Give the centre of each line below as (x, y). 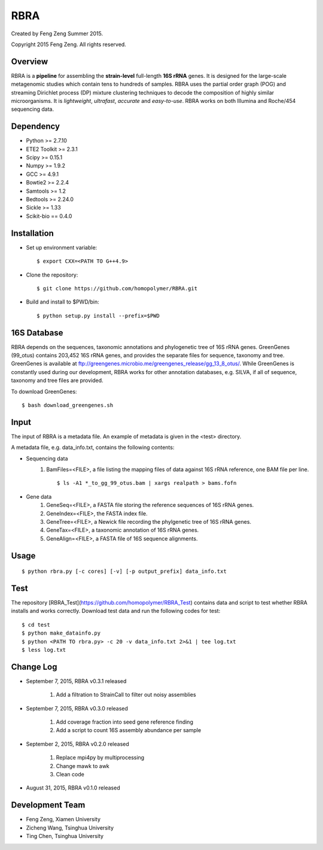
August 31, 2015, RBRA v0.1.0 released (73, 788)
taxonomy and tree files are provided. (57, 381)
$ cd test (36, 625)
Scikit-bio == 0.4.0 (49, 216)
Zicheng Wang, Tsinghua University (70, 828)
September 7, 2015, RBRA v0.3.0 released (77, 708)
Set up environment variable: (62, 247)
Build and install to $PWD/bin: (63, 302)
